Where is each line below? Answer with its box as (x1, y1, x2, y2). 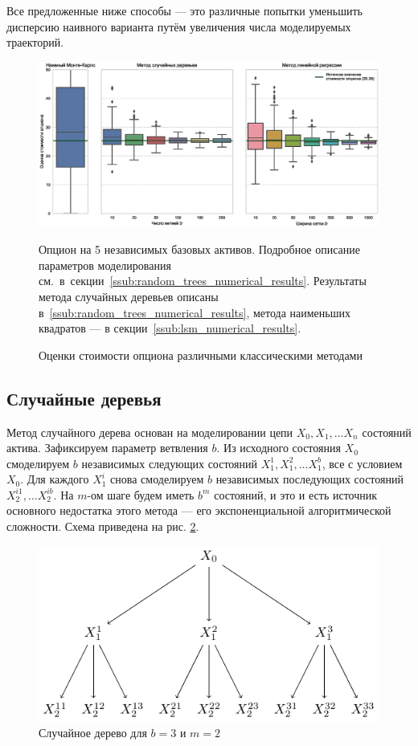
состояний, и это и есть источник (214, 486, 378, 503)
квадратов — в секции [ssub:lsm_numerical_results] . (39, 320, 301, 336)
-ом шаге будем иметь (87, 486, 195, 503)
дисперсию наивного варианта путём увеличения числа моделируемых (6, 18, 351, 35)
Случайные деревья (6, 385, 162, 410)
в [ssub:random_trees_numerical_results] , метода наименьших (39, 304, 350, 320)
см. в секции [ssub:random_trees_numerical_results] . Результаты (39, 272, 367, 289)
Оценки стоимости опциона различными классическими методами (39, 346, 363, 363)
